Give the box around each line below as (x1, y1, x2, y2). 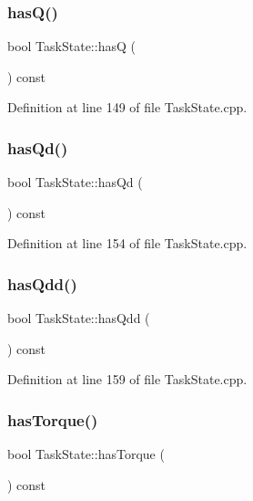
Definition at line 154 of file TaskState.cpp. (7, 234, 248, 253)
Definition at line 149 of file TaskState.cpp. (7, 98, 248, 117)
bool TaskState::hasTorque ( (7, 444, 165, 464)
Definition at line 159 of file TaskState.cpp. (7, 370, 248, 389)
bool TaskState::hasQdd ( (7, 308, 150, 328)
